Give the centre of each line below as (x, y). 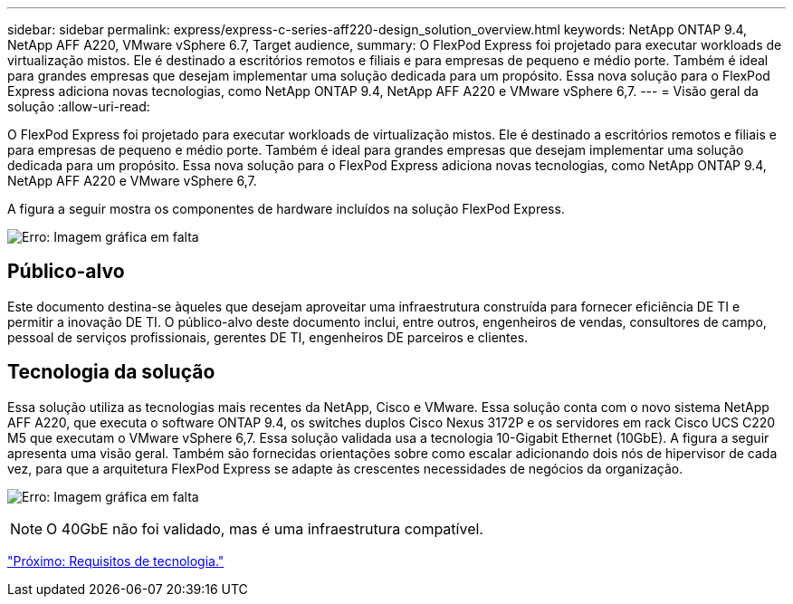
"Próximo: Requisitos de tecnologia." (116, 561)
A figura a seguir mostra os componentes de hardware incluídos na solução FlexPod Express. (286, 209)
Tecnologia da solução (111, 372)
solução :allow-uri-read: (79, 106)
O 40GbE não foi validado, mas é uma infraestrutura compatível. (265, 528)
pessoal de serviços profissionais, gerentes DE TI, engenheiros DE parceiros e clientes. (268, 337)
